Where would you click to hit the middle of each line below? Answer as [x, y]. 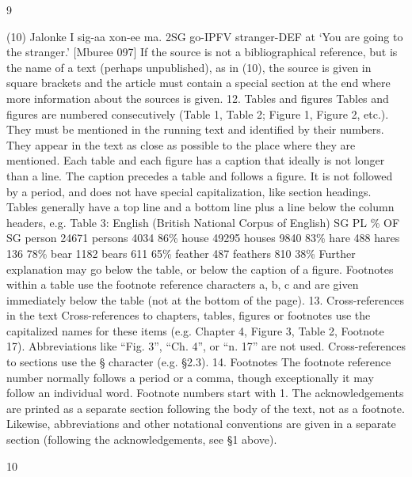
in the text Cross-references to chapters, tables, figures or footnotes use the [189, 315]
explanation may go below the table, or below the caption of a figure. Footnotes [200, 269]
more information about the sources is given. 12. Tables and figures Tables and [198, 98]
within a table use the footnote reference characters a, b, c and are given [183, 284]
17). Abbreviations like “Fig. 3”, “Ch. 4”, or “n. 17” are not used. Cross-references [206, 346]
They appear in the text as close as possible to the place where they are [181, 144]
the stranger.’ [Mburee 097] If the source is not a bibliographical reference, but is [202, 52]
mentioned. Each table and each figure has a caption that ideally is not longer [196, 160]
